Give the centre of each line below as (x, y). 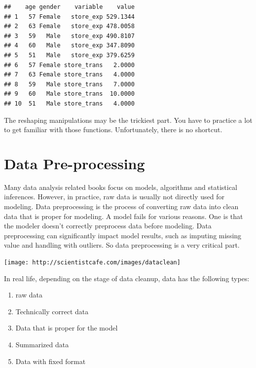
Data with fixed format (51, 361)
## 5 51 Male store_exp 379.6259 (69, 55)
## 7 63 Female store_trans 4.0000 (69, 75)
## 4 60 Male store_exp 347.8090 (69, 46)
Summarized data (42, 345)
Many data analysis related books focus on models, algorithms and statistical (121, 187)
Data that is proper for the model (67, 328)
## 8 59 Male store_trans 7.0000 (69, 84)
